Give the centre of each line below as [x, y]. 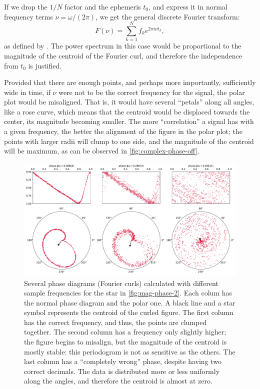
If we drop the [26, 6]
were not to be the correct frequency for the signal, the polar [152, 92]
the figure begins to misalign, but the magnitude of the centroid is [125, 342]
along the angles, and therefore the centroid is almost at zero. [118, 381]
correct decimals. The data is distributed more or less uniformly [122, 371]
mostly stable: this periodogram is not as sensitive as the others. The [130, 351]
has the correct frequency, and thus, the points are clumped [115, 322]
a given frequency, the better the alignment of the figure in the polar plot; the [123, 131]
